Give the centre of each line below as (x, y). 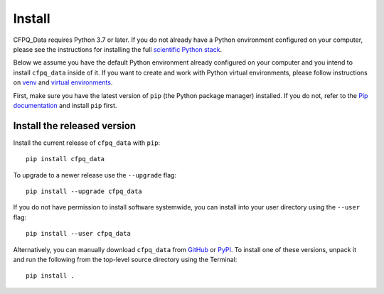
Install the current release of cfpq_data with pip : (86, 143)
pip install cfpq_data (65, 159)
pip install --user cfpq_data (79, 234)
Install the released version (75, 125)
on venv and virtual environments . (63, 82)
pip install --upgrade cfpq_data (84, 191)
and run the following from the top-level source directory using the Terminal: (125, 259)
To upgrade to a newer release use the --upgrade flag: (95, 175)
